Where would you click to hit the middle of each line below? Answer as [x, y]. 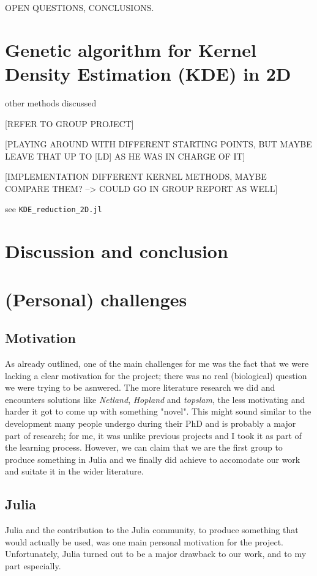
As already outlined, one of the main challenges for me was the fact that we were [157, 364]
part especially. [33, 566]
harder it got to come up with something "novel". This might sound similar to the [158, 411]
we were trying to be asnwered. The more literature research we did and [140, 387]
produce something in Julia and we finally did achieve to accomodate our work [153, 459]
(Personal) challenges [96, 299]
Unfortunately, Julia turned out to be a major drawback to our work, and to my [156, 554]
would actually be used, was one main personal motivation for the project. [144, 541]
